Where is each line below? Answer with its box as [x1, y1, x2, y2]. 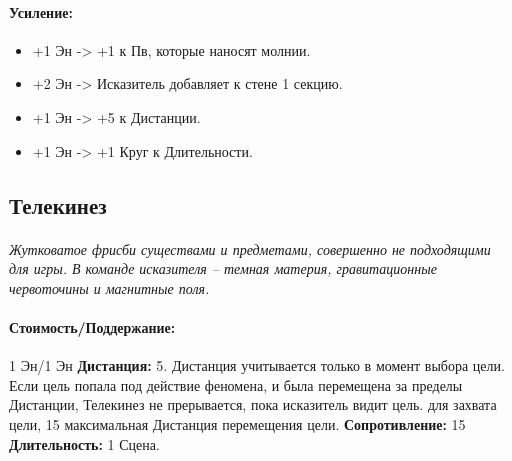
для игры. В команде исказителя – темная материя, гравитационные [9, 258, 437, 279]
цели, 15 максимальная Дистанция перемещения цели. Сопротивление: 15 [9, 413, 466, 434]
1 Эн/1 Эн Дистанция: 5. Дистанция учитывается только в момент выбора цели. [9, 355, 505, 376]
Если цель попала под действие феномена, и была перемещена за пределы [9, 374, 463, 395]
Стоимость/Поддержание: [9, 316, 176, 337]
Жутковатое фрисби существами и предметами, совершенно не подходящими [9, 238, 491, 259]
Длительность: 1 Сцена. [9, 433, 160, 454]
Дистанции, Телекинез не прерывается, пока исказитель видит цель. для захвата [9, 394, 497, 415]
